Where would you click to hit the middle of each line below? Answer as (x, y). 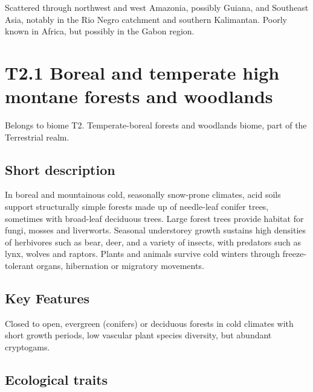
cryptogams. (27, 347)
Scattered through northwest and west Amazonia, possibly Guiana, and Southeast (157, 7)
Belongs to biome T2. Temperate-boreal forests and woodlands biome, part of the (156, 125)
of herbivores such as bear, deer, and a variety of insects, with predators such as (153, 242)
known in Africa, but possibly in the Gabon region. (100, 31)
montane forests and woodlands (139, 96)
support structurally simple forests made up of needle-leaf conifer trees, (137, 207)
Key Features (47, 298)
